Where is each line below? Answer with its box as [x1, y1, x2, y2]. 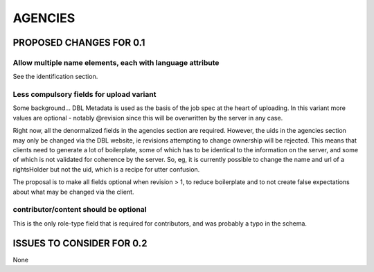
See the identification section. [12, 73, 98, 81]
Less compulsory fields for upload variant [12, 90, 157, 100]
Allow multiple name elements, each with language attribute [12, 57, 220, 67]
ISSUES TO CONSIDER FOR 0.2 [12, 237, 148, 249]
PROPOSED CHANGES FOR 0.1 [12, 37, 145, 48]
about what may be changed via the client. [12, 188, 134, 196]
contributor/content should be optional [12, 205, 147, 215]
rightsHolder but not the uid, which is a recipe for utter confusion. [12, 165, 200, 173]
